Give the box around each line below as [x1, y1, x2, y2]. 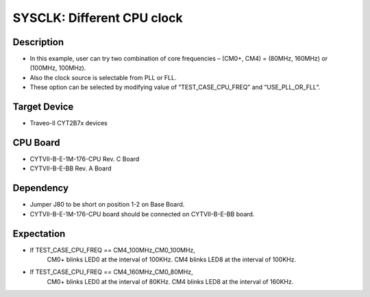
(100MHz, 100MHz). [29, 64, 86, 72]
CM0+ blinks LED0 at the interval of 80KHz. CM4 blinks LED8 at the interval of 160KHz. [47, 277, 294, 285]
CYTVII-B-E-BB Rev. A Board [29, 164, 112, 172]
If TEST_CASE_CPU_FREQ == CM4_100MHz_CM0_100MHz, [29, 246, 195, 254]
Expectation [12, 228, 66, 240]
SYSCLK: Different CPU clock [12, 10, 183, 25]
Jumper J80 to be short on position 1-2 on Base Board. [29, 201, 185, 209]
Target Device [12, 101, 74, 113]
